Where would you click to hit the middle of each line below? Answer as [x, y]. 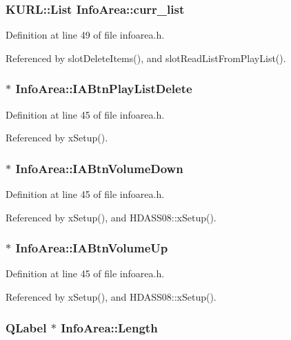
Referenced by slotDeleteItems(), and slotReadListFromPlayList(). [146, 58]
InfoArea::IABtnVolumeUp [92, 248]
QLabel [26, 327]
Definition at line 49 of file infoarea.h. [85, 35]
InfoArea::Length [109, 327]
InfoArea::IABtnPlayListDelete [104, 89]
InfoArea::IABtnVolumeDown [99, 168]
